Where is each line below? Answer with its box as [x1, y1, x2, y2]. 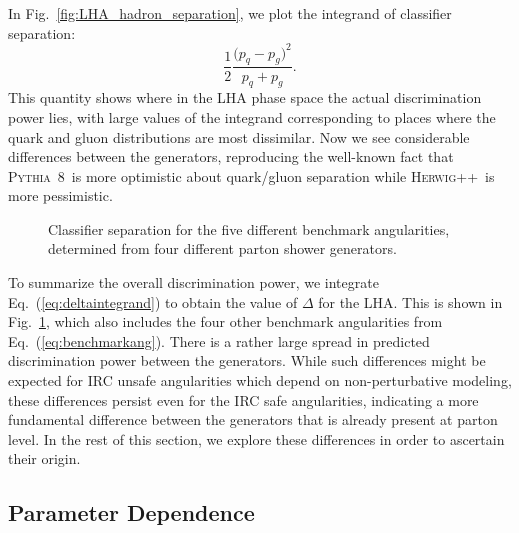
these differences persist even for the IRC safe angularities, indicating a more [8, 389, 479, 410]
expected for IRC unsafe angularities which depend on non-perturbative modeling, [8, 370, 512, 391]
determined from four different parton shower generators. [48, 238, 397, 259]
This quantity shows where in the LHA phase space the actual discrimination [8, 87, 482, 108]
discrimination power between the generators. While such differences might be [8, 350, 486, 371]
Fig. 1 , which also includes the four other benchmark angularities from [8, 311, 443, 332]
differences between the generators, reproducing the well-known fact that [8, 146, 454, 167]
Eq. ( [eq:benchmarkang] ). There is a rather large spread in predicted [8, 330, 430, 351]
